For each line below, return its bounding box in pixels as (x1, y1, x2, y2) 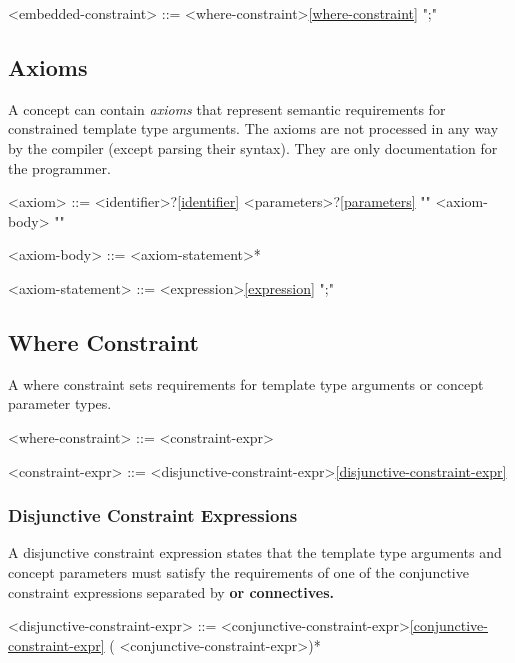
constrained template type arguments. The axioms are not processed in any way (8, 118, 499, 139)
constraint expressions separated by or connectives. (8, 581, 335, 602)
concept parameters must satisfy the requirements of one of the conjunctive (8, 561, 469, 582)
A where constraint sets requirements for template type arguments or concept (8, 373, 484, 394)
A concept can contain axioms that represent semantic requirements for (8, 98, 446, 119)
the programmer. (8, 157, 111, 178)
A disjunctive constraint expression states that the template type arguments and (8, 542, 502, 563)
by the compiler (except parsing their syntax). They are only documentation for (8, 137, 498, 158)
